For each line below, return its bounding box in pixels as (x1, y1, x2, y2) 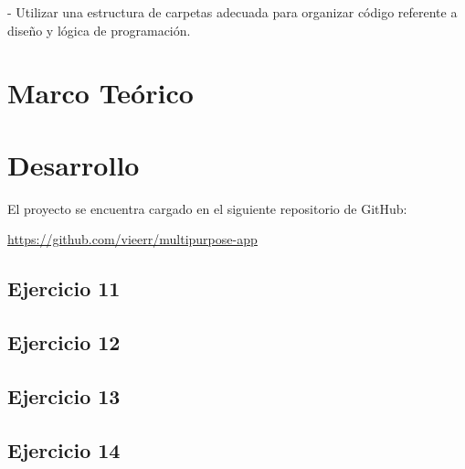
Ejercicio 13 (7, 381, 121, 410)
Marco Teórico (7, 74, 194, 112)
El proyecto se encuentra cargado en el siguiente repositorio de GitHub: (7, 198, 407, 218)
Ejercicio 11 (7, 274, 121, 303)
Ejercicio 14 (7, 435, 121, 464)
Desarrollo (7, 145, 140, 183)
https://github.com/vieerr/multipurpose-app (7, 229, 258, 249)
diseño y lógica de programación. (7, 20, 191, 39)
